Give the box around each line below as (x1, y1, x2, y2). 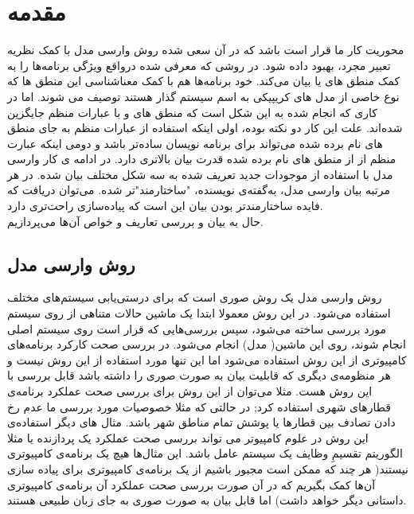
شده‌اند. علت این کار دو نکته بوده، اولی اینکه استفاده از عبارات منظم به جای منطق (7, 119, 403, 136)
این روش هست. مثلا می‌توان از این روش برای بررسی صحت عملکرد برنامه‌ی (7, 383, 373, 399)
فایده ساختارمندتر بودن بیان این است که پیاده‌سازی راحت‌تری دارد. (7, 197, 323, 214)
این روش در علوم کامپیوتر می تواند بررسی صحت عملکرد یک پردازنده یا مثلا (7, 429, 369, 446)
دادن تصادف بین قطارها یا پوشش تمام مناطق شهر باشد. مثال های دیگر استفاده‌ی (7, 414, 396, 430)
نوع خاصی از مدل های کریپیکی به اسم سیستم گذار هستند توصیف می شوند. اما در (7, 88, 400, 104)
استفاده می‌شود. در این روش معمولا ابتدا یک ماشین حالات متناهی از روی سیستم (7, 305, 391, 321)
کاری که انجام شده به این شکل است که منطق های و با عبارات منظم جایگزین (7, 103, 377, 120)
